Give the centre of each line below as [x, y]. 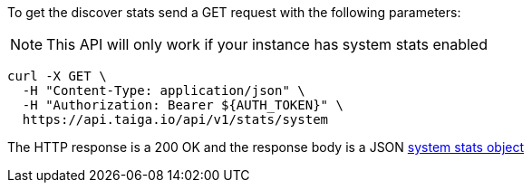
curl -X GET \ [57, 76]
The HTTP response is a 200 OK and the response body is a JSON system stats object [266, 147]
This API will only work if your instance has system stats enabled [267, 44]
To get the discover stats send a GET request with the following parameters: [234, 12]
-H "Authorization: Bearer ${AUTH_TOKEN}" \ [183, 105]
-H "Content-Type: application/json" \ [164, 90]
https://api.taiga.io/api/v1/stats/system [175, 119]
